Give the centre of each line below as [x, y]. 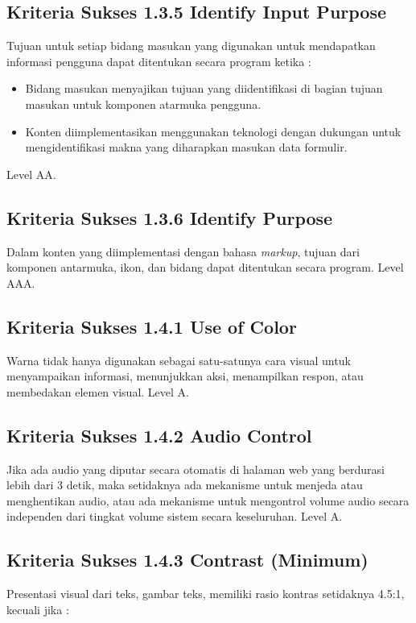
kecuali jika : [38, 609]
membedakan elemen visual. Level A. [98, 391]
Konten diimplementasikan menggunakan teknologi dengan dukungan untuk [213, 131]
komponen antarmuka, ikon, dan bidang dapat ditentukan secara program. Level [205, 267]
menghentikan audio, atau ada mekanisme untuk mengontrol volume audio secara [208, 500]
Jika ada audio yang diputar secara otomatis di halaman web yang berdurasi [196, 469]
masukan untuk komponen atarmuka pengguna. [143, 104]
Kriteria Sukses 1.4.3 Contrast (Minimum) [187, 560]
